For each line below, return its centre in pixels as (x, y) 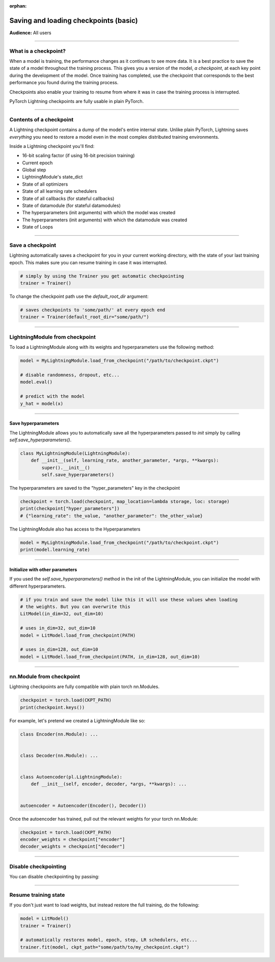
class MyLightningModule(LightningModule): (75, 453)
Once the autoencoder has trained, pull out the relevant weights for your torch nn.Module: (104, 819)
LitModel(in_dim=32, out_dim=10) (62, 614)
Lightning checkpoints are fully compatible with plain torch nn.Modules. (85, 687)
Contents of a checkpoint (42, 119)
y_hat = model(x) (42, 403)
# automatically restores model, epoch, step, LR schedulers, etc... (109, 940)
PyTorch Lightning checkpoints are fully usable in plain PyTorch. (77, 101)
